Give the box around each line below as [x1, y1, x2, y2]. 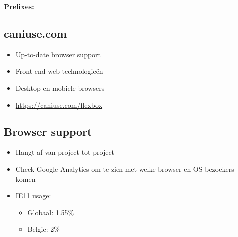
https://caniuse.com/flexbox [15, 99, 103, 110]
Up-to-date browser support [15, 49, 101, 59]
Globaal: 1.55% [27, 207, 74, 217]
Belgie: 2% [27, 224, 60, 234]
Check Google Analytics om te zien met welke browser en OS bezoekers [15, 163, 234, 174]
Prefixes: [4, 1, 34, 11]
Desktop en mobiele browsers [15, 82, 105, 93]
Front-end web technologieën [15, 66, 103, 76]
